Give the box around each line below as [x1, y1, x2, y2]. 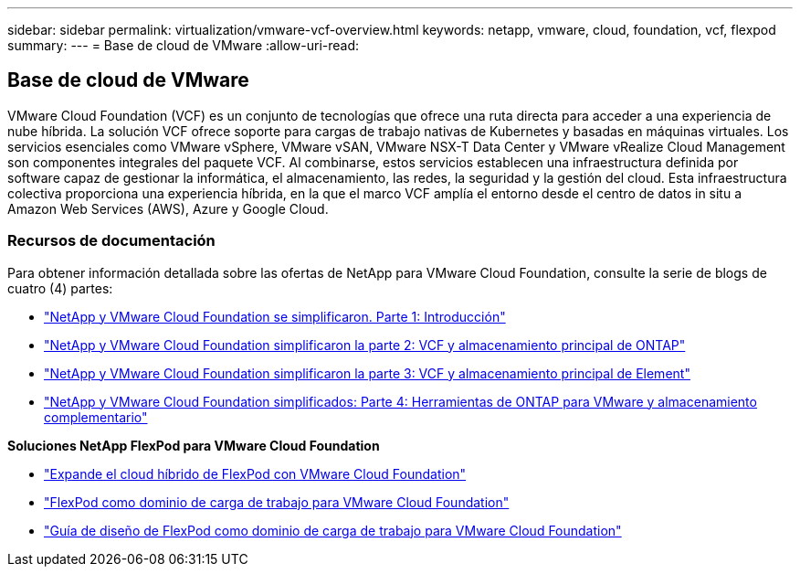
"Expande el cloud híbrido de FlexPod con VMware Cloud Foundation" [44, 465, 467, 482]
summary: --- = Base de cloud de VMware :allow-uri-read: [7, 37, 360, 53]
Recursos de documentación [7, 231, 216, 250]
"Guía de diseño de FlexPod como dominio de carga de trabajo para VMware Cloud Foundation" [44, 522, 622, 538]
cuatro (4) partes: [7, 280, 113, 296]
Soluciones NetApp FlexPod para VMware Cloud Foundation [7, 437, 380, 453]
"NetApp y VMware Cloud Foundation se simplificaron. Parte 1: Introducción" [44, 308, 506, 324]
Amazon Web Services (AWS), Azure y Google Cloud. [7, 200, 329, 217]
